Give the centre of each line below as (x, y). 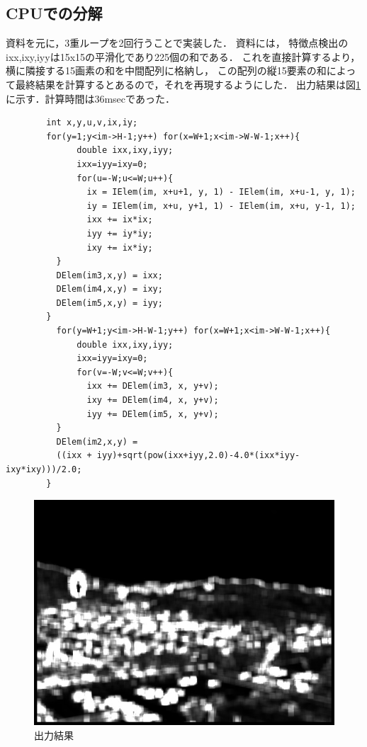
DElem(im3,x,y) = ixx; (109, 275)
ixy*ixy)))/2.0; (44, 470)
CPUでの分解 (54, 13)
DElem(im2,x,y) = (97, 441)
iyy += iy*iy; (120, 233)
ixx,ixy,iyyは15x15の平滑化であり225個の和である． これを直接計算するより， (183, 56)
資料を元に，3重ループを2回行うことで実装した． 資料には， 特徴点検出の (177, 43)
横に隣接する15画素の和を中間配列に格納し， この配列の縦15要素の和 (166, 70)
